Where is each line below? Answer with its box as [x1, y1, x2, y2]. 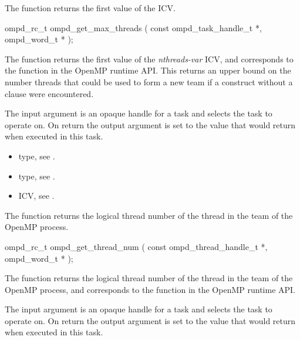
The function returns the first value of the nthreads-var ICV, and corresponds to [5, 52, 294, 65]
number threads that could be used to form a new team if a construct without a [5, 75, 293, 88]
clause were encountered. [5, 87, 94, 99]
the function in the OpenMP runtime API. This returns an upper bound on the [5, 64, 291, 76]
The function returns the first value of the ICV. [5, 2, 176, 14]
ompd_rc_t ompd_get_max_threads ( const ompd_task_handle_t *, [5, 21, 262, 34]
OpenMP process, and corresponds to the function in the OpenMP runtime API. [5, 283, 295, 295]
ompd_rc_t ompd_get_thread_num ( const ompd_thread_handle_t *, [5, 240, 268, 252]
